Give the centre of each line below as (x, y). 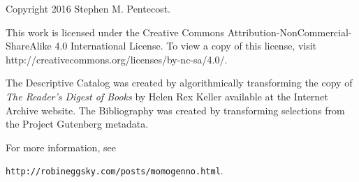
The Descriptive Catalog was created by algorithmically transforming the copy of (179, 83)
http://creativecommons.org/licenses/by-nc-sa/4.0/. (117, 59)
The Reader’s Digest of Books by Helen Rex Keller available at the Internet (167, 96)
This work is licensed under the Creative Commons (115, 32)
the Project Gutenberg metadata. (77, 124)
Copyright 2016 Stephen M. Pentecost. (88, 8)
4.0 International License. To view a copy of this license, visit (186, 46)
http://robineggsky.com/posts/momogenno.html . (115, 170)
